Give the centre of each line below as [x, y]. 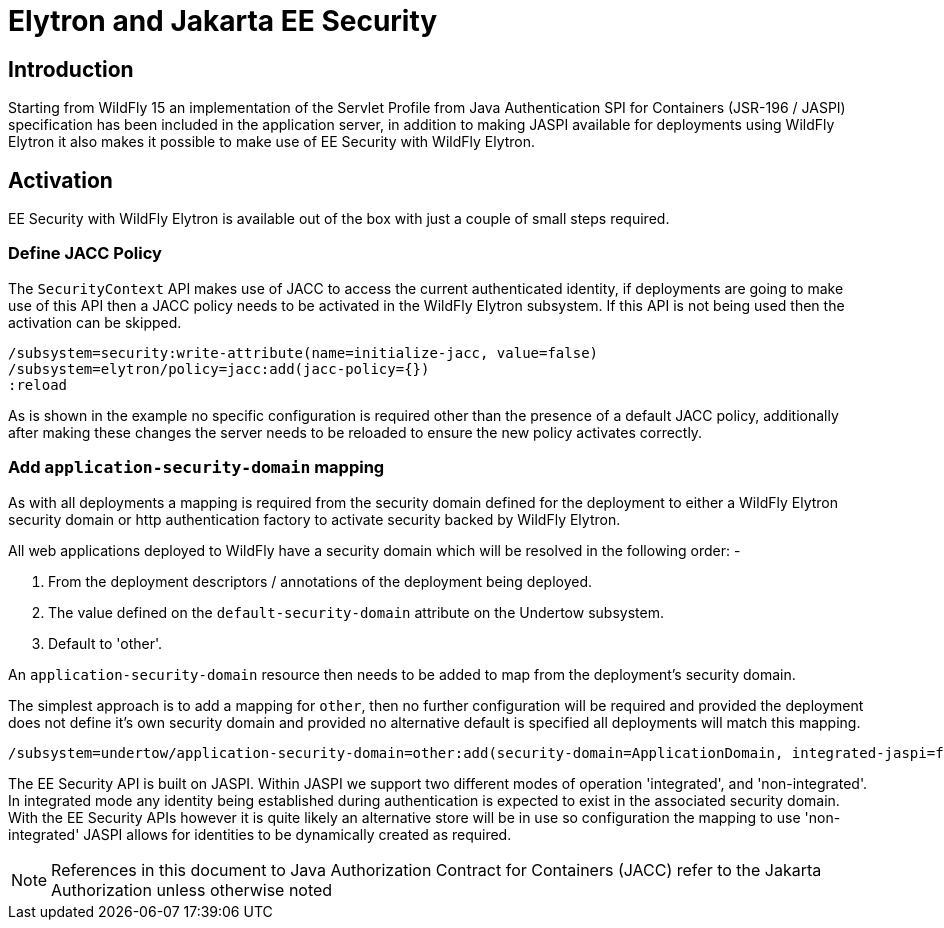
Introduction [71, 69]
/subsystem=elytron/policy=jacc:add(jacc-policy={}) [219, 368]
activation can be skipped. [95, 322]
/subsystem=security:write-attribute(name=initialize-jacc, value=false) [303, 352]
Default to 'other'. [105, 643]
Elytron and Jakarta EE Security [223, 21]
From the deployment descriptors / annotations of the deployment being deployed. [320, 581]
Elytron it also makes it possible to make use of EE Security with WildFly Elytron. [272, 142]
